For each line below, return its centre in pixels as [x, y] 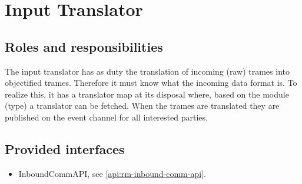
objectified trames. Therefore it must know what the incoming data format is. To [151, 83]
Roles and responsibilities [84, 46]
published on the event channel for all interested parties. [106, 117]
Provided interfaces [65, 148]
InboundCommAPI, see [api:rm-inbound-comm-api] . [112, 173]
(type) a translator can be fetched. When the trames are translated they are [142, 106]
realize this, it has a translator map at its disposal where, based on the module [147, 94]
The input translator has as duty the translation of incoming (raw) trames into [147, 71]
